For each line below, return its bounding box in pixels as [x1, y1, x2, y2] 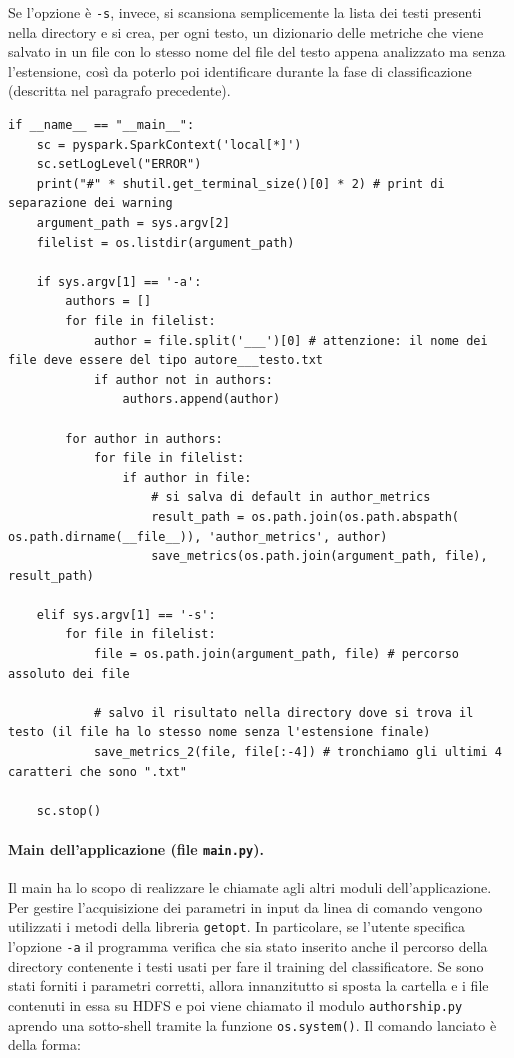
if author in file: [122, 470, 252, 485]
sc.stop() [36, 803, 102, 818]
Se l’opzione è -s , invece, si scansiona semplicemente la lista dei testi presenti [8, 2, 482, 22]
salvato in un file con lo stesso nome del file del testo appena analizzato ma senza [8, 41, 506, 62]
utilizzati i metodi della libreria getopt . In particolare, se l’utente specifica [8, 916, 466, 937]
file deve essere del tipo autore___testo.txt [8, 353, 323, 368]
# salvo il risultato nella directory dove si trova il [93, 705, 474, 720]
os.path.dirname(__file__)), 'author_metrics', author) [8, 529, 388, 544]
